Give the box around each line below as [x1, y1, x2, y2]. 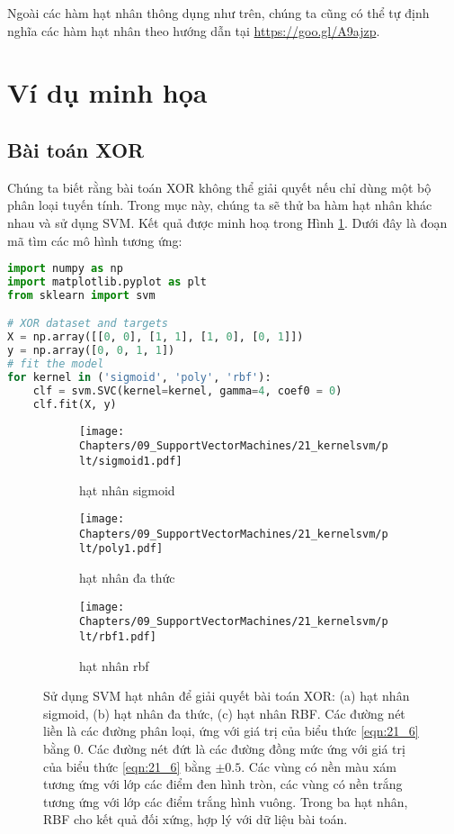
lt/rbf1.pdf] [79, 630, 156, 643]
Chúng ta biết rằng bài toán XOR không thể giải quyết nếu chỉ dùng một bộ [7, 177, 432, 196]
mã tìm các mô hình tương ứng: [7, 231, 182, 249]
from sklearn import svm [7, 288, 156, 302]
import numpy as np [7, 262, 123, 276]
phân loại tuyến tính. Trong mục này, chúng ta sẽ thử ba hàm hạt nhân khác [7, 195, 432, 214]
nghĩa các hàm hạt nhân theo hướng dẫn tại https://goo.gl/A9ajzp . [7, 21, 380, 40]
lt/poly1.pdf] [79, 542, 164, 556]
